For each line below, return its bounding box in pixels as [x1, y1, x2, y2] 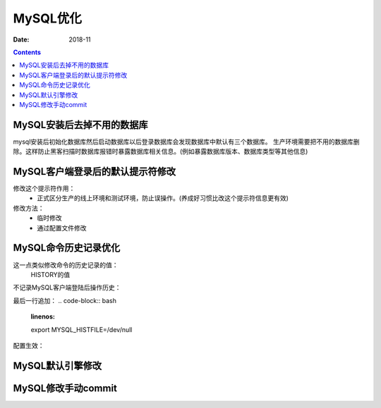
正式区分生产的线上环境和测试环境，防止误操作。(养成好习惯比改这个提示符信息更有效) [37, 194, 289, 202]
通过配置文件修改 [37, 223, 87, 232]
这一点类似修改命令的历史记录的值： [13, 261, 119, 269]
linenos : [30, 312, 56, 321]
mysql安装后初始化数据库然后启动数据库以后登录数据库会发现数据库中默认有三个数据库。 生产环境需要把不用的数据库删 [13, 137, 360, 146]
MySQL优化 [13, 11, 83, 26]
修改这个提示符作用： [13, 184, 75, 193]
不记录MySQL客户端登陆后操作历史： [13, 283, 121, 292]
